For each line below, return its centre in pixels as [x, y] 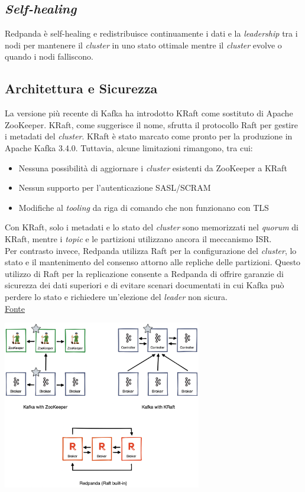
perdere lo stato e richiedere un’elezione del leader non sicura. [116, 296]
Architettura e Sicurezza [81, 88]
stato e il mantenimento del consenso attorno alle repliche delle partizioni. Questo [153, 262]
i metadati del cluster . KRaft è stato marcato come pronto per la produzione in [149, 136]
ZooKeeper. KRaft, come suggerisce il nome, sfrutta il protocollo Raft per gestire [151, 124]
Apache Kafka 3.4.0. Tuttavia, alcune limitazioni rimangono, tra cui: [129, 147]
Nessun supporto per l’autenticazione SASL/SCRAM [115, 188]
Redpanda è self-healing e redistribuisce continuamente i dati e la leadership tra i [151, 33]
